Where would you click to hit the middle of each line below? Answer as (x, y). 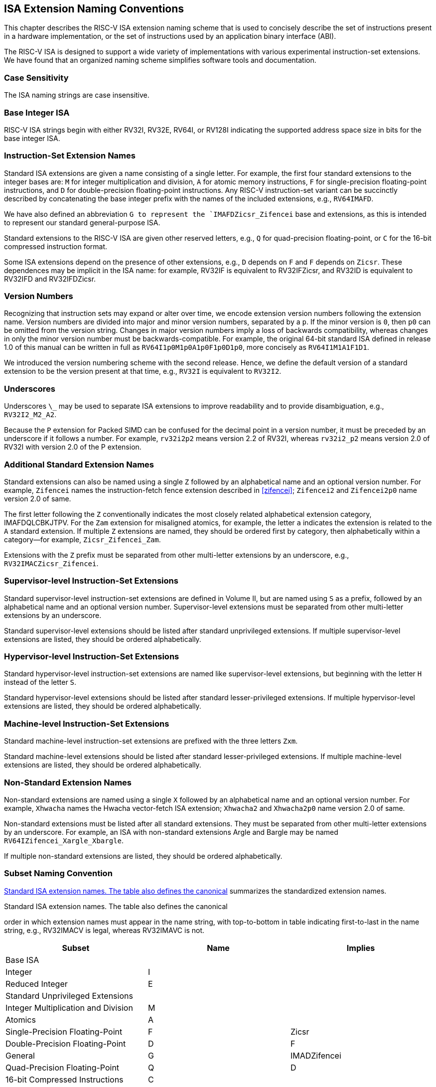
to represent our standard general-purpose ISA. (82, 222)
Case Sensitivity (36, 78)
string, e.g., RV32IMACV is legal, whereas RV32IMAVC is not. (104, 930)
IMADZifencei (316, 1055)
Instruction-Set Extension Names (70, 156)
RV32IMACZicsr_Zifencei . (51, 563)
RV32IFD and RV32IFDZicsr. (50, 279)
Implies (361, 948)
